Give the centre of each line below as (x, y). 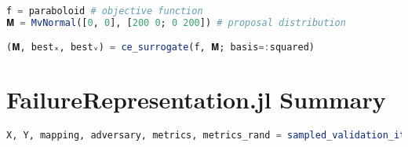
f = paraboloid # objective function (105, 11)
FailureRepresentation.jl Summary (196, 99)
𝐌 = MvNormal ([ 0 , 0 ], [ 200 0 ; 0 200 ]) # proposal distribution (176, 22)
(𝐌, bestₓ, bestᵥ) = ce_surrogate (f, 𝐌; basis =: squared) (160, 48)
